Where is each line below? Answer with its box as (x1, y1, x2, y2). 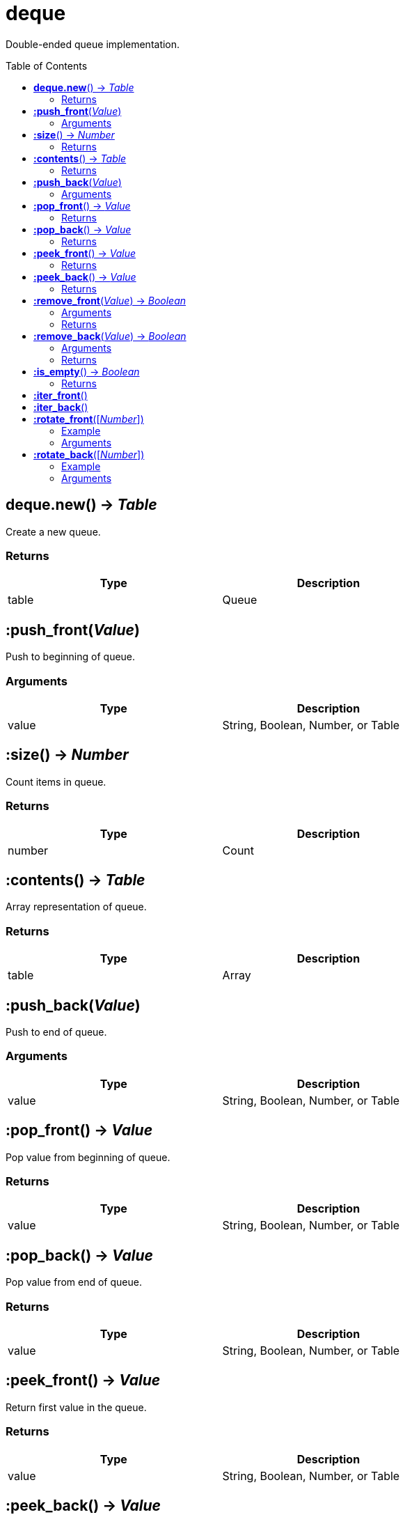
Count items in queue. (6, 775, 106, 788)
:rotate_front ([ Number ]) (33, 412, 144, 425)
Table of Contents (6, 59, 88, 72)
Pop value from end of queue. (6, 1276, 142, 1289)
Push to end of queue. (6, 1025, 107, 1038)
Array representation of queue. (6, 901, 147, 913)
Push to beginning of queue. (6, 651, 136, 663)
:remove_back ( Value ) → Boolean (33, 329, 186, 342)
